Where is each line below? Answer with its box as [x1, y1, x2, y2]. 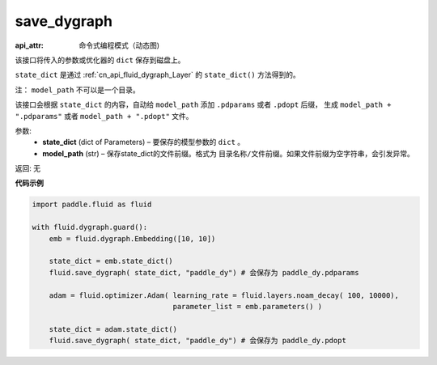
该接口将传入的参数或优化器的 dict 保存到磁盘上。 [15, 55, 185, 65]
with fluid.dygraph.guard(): [32, 223, 148, 232]
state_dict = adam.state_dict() [49, 325, 178, 333]
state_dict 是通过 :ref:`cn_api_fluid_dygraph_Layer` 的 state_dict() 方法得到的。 [15, 70, 300, 80]
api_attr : [15, 40, 45, 50]
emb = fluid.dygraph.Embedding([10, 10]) [49, 234, 216, 243]
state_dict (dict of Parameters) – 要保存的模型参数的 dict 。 [42, 138, 245, 147]
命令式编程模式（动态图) [78, 40, 160, 50]
